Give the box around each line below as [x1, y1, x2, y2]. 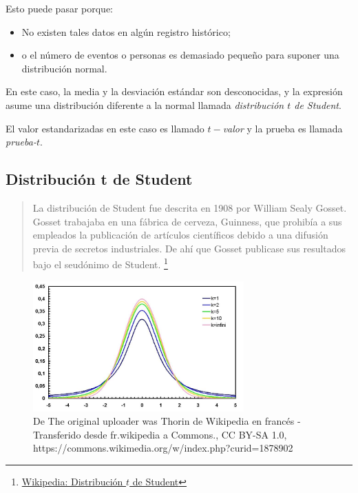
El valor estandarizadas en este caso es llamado [6, 121, 204, 135]
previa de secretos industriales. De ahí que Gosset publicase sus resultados [32, 241, 346, 255]
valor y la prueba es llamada [222, 121, 343, 135]
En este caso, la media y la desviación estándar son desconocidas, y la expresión [6, 84, 343, 99]
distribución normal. [21, 61, 107, 75]
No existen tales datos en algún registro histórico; [21, 24, 231, 39]
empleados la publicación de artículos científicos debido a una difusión [32, 228, 328, 242]
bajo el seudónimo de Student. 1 [32, 255, 168, 271]
